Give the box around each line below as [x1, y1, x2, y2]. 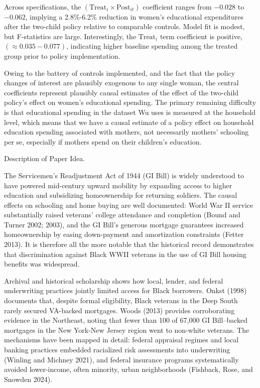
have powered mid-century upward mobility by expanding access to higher [4, 180, 232, 190]
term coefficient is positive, [160, 31, 242, 41]
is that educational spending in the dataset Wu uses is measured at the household [4, 106, 256, 117]
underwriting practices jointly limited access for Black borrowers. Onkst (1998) [4, 285, 247, 296]
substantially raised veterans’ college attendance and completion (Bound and [4, 209, 240, 220]
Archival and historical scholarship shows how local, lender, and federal [4, 275, 223, 286]
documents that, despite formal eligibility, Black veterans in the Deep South [4, 295, 238, 306]
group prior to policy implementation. [4, 50, 120, 61]
